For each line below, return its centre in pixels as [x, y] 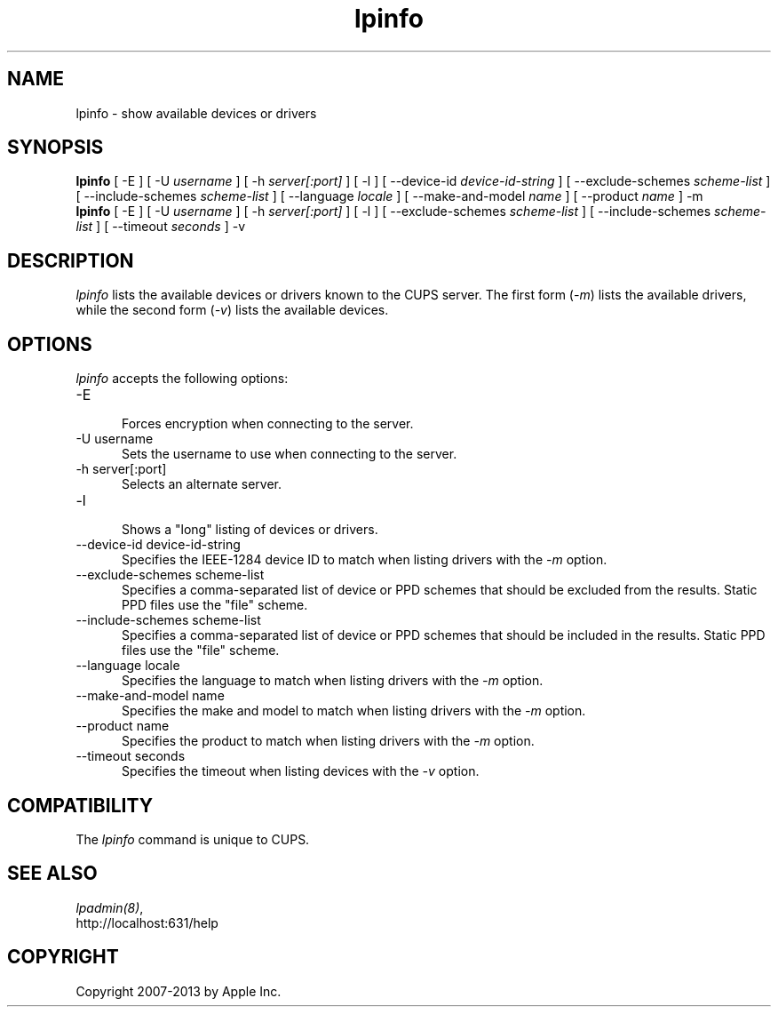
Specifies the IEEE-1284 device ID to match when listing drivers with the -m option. [365, 560]
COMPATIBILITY [80, 805]
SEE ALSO [52, 874]
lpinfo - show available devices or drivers [196, 113]
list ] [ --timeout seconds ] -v [161, 227]
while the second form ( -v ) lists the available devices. [232, 310]
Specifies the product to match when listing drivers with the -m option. [328, 741]
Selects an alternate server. [202, 484]
